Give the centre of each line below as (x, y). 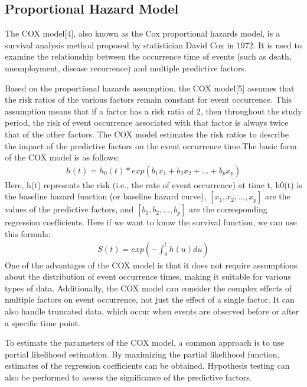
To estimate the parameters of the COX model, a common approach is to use (145, 342)
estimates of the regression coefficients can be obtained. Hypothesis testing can (147, 365)
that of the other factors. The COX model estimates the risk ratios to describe (147, 134)
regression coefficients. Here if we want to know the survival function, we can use (151, 222)
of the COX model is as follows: (62, 157)
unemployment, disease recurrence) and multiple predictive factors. (126, 68)
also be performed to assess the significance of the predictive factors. (128, 377)
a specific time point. (43, 322)
